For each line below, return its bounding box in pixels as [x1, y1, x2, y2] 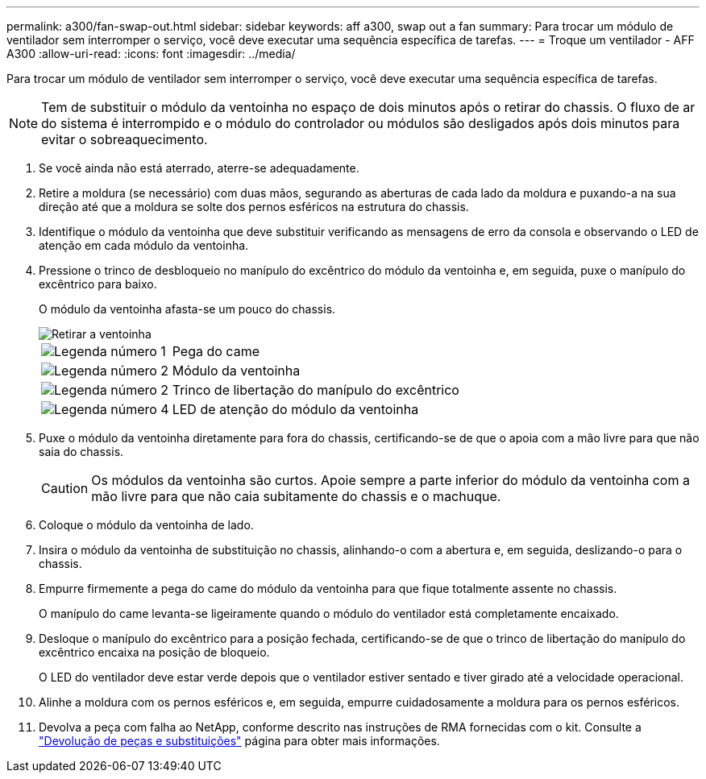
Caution [41, 480, 89, 496]
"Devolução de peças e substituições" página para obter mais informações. [39, 734, 440, 748]
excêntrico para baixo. [39, 277, 157, 291]
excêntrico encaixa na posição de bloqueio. [39, 645, 270, 659]
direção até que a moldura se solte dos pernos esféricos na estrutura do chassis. [39, 200, 469, 213]
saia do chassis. [39, 445, 124, 458]
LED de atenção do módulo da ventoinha [172, 401, 419, 417]
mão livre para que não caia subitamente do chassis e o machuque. [91, 488, 501, 504]
